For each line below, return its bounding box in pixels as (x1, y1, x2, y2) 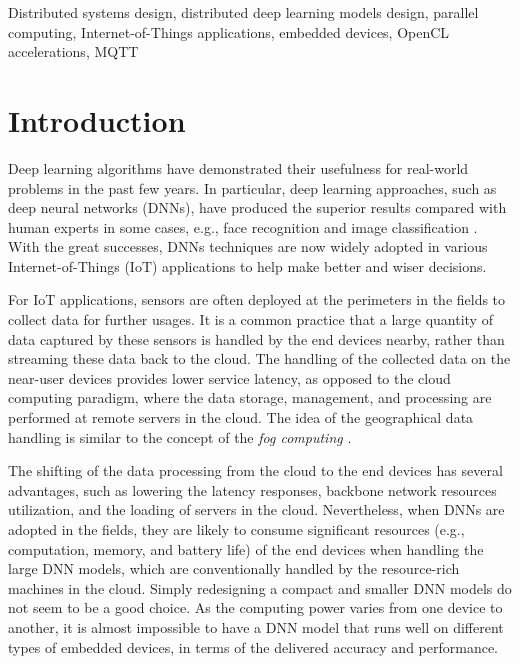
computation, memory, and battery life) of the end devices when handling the (8, 538, 484, 559)
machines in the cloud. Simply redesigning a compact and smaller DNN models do (8, 577, 512, 598)
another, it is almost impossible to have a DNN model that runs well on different (8, 616, 504, 637)
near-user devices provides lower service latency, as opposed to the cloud (8, 367, 451, 388)
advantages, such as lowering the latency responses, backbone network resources (8, 479, 497, 500)
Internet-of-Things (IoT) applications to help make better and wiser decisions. (8, 255, 487, 276)
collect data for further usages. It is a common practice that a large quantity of (8, 309, 493, 330)
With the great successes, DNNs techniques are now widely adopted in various (8, 236, 488, 257)
